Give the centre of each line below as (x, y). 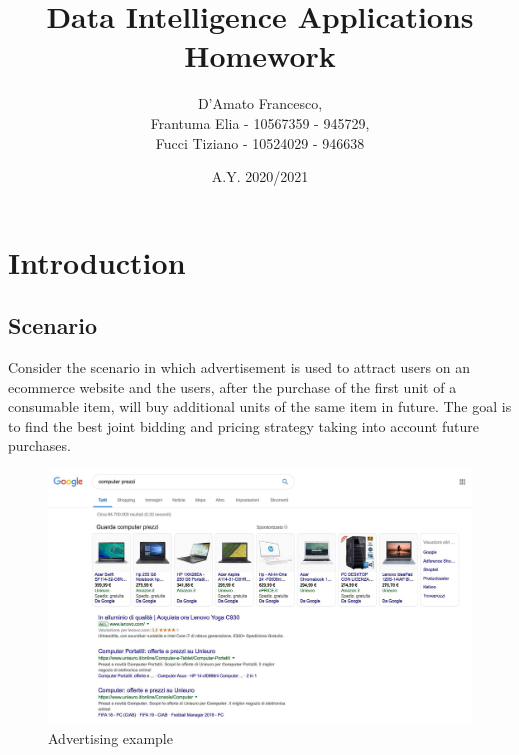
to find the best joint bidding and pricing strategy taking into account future (243, 425)
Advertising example (110, 738)
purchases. (39, 445)
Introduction (97, 261)
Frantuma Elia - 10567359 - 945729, (260, 122)
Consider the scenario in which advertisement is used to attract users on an (239, 367)
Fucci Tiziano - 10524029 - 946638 (260, 142)
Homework (260, 55)
